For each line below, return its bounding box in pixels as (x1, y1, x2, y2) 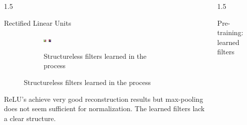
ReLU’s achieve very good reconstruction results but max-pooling (4, 93, 203, 104)
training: (217, 27, 244, 38)
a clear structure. (4, 113, 56, 123)
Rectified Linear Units (4, 17, 71, 28)
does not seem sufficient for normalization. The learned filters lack (4, 103, 205, 114)
